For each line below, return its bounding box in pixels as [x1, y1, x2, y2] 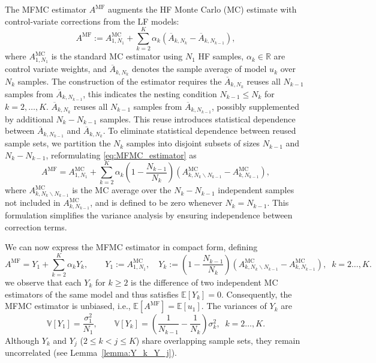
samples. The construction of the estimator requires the [17, 75, 222, 88]
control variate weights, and [5, 62, 107, 75]
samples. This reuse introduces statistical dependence [100, 112, 296, 125]
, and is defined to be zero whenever [90, 196, 222, 209]
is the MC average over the [72, 184, 172, 196]
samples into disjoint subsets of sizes [126, 137, 260, 149]
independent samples [218, 184, 294, 196]
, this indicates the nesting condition [83, 87, 217, 100]
